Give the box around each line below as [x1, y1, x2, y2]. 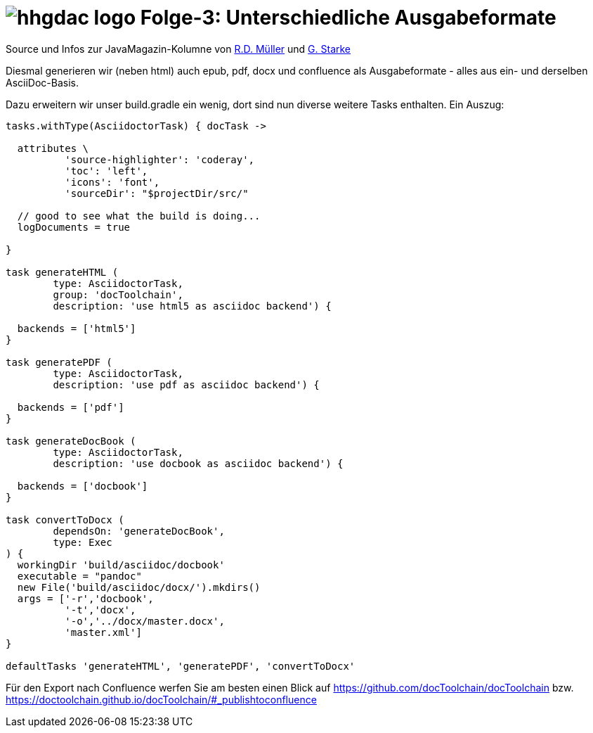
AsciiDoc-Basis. [6, 76, 79, 89]
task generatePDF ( [6, 356, 112, 368]
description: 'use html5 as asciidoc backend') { [53, 300, 332, 312]
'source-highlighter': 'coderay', [65, 153, 255, 165]
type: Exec [53, 536, 112, 548]
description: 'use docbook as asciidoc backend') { [53, 457, 344, 469]
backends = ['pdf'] [17, 401, 124, 413]
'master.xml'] [65, 626, 142, 638]
